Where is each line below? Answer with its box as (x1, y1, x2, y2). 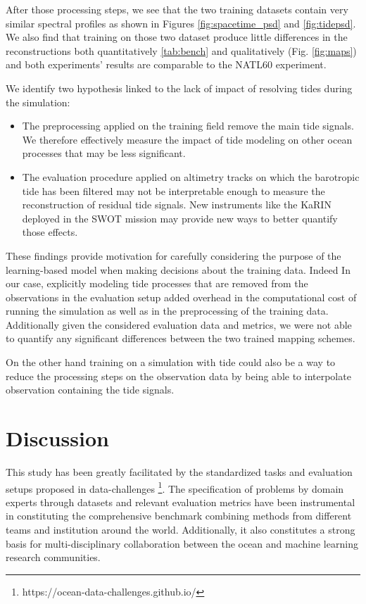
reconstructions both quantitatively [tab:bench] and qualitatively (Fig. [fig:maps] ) (6, 43, 357, 58)
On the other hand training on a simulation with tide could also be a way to (6, 355, 336, 370)
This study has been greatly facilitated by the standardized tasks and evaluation (6, 464, 353, 479)
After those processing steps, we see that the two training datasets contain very (6, 2, 348, 16)
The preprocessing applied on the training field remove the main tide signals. (22, 118, 354, 133)
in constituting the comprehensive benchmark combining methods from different (6, 508, 352, 523)
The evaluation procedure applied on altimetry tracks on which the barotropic (22, 169, 360, 184)
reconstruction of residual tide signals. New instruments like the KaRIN (22, 197, 332, 212)
